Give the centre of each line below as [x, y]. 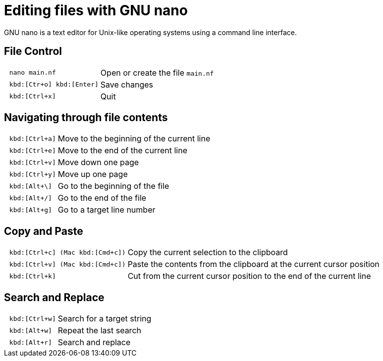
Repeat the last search [99, 331]
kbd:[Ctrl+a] [32, 138]
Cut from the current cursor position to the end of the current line [249, 276]
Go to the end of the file [102, 198]
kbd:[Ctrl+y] [32, 174]
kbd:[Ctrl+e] [32, 150]
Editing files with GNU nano [96, 10]
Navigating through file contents [86, 118]
